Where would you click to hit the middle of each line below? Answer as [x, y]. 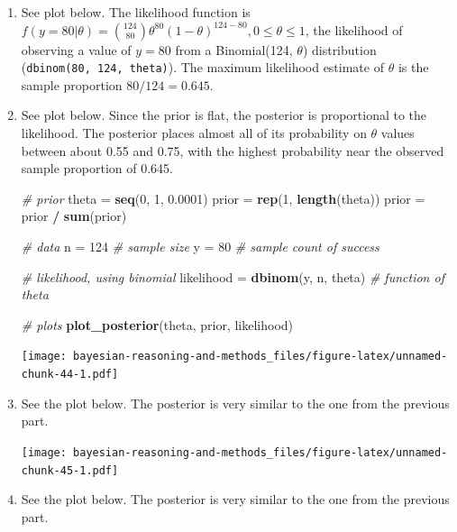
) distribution [339, 49]
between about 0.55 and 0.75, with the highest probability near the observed [233, 150]
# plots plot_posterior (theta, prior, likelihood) [157, 324]
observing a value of [76, 49]
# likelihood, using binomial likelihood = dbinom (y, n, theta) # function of [233, 276]
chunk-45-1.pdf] [70, 470]
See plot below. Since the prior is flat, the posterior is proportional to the [224, 115]
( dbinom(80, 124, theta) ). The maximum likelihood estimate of [202, 67]
